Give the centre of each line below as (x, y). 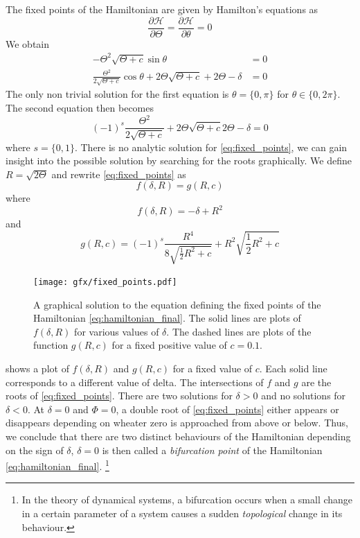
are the (316, 382)
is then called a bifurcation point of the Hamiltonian (212, 450)
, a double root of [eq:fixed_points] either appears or (227, 409)
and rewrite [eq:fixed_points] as (119, 174)
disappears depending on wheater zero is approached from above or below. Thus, (177, 423)
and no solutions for (304, 396)
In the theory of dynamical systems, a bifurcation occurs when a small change (187, 500)
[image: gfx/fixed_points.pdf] (105, 282)
